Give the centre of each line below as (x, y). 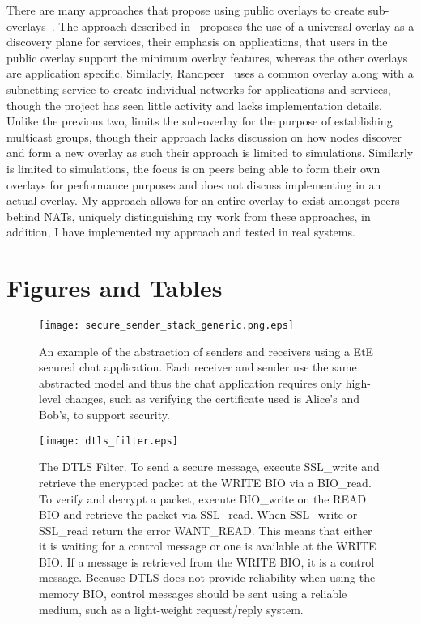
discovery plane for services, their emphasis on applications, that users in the (197, 42)
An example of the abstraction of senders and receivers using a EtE (206, 351)
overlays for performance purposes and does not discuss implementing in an (194, 184)
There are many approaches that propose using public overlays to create (185, 10)
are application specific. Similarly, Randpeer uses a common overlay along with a (210, 73)
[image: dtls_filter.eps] (108, 441)
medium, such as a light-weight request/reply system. (171, 609)
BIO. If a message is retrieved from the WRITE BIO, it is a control (207, 561)
